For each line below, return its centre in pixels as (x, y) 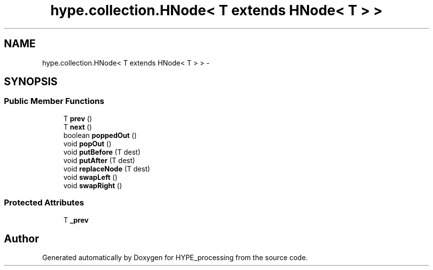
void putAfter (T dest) (99, 160)
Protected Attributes (44, 203)
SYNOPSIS (31, 82)
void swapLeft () (90, 177)
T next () (78, 127)
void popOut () (87, 143)
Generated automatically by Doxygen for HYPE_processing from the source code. (175, 258)
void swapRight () (93, 185)
